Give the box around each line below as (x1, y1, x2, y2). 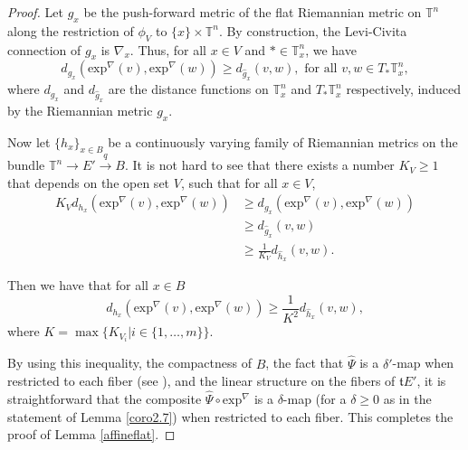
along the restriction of (7, 21, 134, 40)
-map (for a (282, 389, 347, 408)
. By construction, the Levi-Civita (218, 21, 407, 40)
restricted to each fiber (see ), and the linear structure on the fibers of (7, 371, 396, 390)
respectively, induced (346, 80, 461, 98)
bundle (7, 155, 45, 174)
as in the (383, 389, 432, 408)
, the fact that (265, 353, 344, 372)
